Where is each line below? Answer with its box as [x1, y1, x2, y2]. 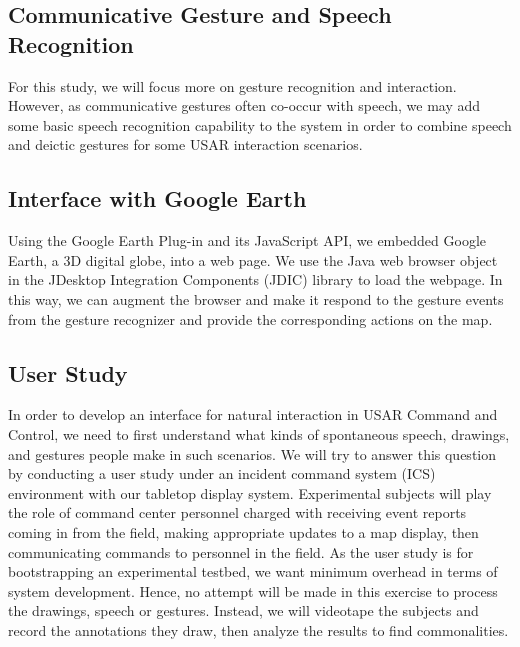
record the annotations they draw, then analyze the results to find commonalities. [8, 619, 509, 640]
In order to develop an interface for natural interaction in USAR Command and [8, 404, 498, 425]
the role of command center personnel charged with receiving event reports [8, 502, 467, 523]
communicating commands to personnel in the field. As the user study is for [8, 541, 474, 562]
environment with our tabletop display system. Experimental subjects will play [8, 482, 492, 503]
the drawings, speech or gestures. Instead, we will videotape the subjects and [8, 600, 479, 621]
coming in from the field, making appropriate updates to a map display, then [8, 521, 479, 542]
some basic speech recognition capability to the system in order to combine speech [8, 114, 512, 135]
